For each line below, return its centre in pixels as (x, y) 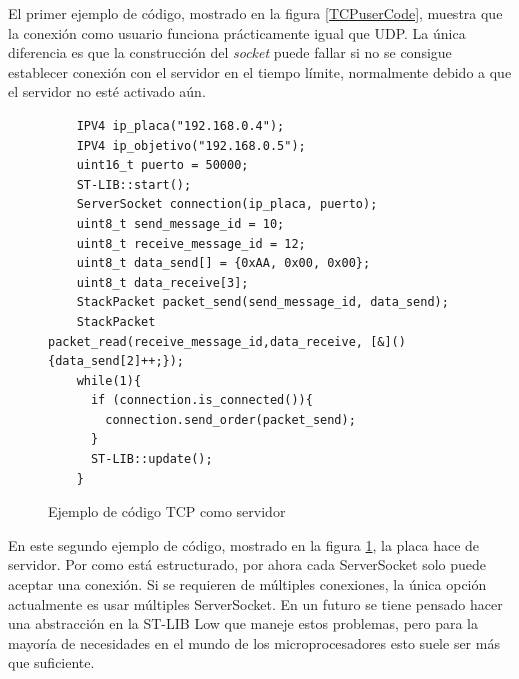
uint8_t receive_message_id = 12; (191, 243)
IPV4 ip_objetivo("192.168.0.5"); (191, 145)
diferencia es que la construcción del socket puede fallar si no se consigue (230, 52)
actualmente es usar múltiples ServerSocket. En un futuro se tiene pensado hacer (255, 603)
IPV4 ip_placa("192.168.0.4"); (180, 125)
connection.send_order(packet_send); (230, 419)
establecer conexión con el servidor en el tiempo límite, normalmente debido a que (260, 71)
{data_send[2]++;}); (116, 361)
